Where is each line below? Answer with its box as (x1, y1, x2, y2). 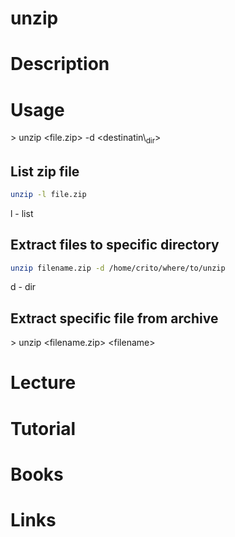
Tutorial (10, 417, 77, 440)
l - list (10, 207, 34, 219)
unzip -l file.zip (10, 189, 87, 199)
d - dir (10, 281, 37, 293)
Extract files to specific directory (10, 237, 220, 254)
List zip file (10, 163, 80, 180)
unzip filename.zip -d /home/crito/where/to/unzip (10, 263, 226, 273)
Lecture (10, 372, 77, 394)
